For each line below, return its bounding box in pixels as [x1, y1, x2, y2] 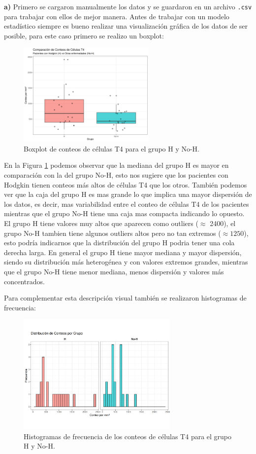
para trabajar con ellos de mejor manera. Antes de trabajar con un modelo [4, 11, 229, 21]
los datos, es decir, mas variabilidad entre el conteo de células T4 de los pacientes [4, 198, 249, 209]
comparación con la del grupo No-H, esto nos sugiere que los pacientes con [4, 170, 228, 180]
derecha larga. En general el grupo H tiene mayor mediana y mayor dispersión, [4, 247, 242, 257]
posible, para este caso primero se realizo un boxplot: [4, 30, 164, 40]
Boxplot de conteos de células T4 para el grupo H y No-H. [24, 143, 199, 153]
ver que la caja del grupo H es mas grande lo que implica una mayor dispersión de [4, 189, 252, 199]
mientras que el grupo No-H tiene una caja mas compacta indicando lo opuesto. [4, 208, 245, 219]
